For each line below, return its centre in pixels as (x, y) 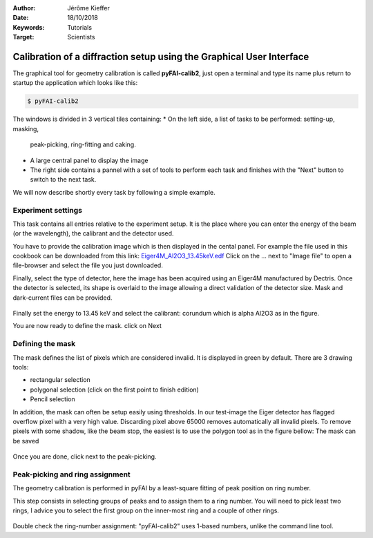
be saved (26, 441)
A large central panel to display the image (89, 160)
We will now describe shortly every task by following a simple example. (114, 192)
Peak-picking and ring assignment (71, 474)
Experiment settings (48, 210)
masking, (26, 128)
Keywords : (29, 27)
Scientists (81, 37)
